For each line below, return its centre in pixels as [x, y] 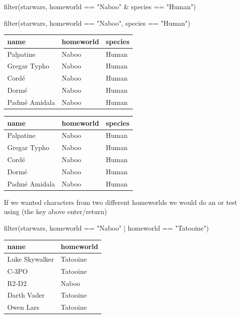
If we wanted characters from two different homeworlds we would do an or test [121, 202]
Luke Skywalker [31, 259]
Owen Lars [24, 307]
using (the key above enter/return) [56, 211]
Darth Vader [26, 295]
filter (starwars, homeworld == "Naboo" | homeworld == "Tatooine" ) [106, 228]
